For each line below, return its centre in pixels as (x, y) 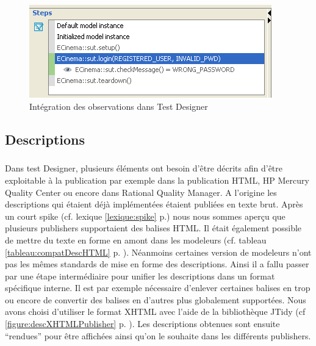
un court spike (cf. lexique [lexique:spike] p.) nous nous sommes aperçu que (145, 216)
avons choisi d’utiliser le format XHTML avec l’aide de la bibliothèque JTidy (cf (155, 312)
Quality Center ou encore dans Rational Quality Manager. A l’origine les (141, 192)
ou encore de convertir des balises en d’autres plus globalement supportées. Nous (156, 299)
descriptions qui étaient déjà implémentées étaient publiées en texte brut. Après (154, 204)
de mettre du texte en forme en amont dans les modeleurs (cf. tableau (136, 240)
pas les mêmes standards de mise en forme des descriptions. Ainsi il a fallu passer (157, 264)
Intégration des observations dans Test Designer (119, 106)
